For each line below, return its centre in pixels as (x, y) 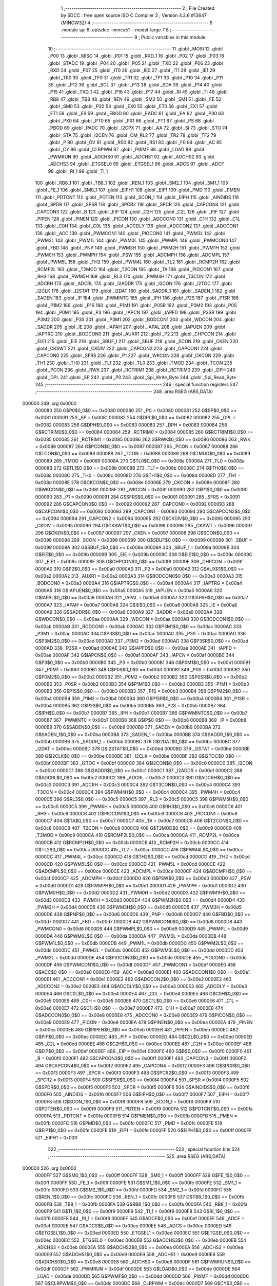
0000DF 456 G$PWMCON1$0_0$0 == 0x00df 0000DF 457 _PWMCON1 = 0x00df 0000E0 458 (135, 965)
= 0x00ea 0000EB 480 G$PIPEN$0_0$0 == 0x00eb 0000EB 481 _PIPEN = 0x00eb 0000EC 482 (137, 1029)
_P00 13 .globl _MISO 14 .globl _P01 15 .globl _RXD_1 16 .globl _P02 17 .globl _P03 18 (136, 56)
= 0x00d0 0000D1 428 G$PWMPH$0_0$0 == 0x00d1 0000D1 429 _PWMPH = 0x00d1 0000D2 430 (141, 885)
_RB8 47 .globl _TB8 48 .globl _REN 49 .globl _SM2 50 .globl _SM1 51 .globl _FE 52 (135, 99)
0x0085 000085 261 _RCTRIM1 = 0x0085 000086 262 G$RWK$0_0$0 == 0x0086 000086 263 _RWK (143, 439)
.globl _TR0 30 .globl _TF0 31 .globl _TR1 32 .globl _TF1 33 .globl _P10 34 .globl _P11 (135, 78)
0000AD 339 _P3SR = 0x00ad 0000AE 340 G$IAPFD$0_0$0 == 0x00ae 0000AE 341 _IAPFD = (136, 648)
